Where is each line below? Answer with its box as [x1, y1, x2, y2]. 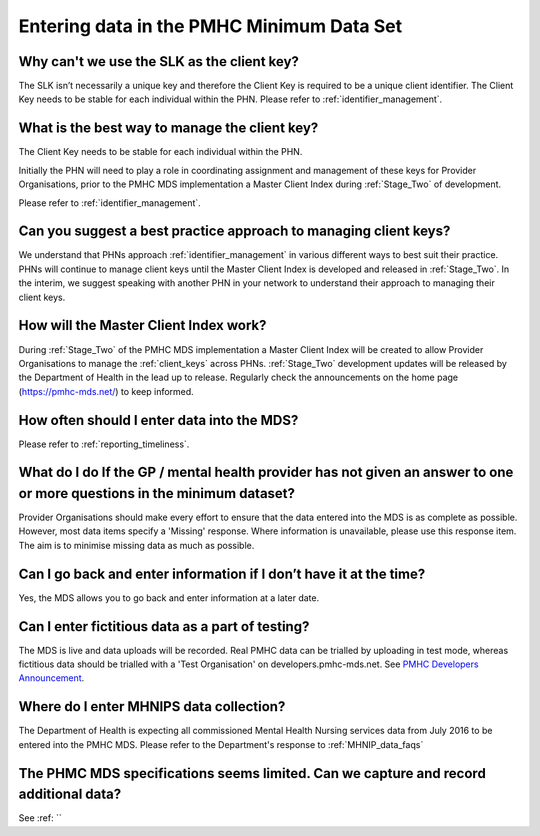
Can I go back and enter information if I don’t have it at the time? [18, 565, 426, 582]
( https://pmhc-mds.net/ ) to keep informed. [18, 385, 194, 397]
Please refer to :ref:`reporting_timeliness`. [18, 438, 190, 450]
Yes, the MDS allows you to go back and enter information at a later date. [18, 591, 320, 604]
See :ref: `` [18, 812, 62, 824]
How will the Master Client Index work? [18, 317, 267, 334]
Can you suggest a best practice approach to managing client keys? [18, 223, 451, 240]
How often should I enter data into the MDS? [18, 411, 299, 429]
